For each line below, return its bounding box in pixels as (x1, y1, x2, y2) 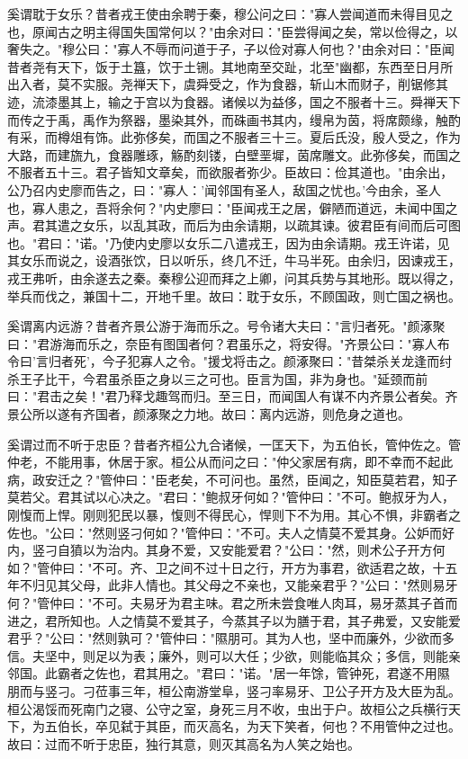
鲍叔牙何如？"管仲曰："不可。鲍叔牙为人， (205, 487, 454, 506)
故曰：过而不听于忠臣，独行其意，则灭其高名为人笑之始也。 (7, 734, 360, 753)
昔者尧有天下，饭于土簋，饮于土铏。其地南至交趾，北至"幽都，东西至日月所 (7, 57, 454, 76)
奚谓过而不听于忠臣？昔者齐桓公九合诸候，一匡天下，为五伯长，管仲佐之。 (7, 434, 448, 453)
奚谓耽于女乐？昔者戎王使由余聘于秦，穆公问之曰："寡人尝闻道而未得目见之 (7, 4, 454, 22)
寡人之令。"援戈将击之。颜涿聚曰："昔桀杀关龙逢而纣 (139, 352, 453, 371)
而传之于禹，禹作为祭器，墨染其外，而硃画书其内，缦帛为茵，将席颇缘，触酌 (7, 110, 461, 129)
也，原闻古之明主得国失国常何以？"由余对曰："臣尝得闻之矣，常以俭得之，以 (7, 22, 458, 40)
